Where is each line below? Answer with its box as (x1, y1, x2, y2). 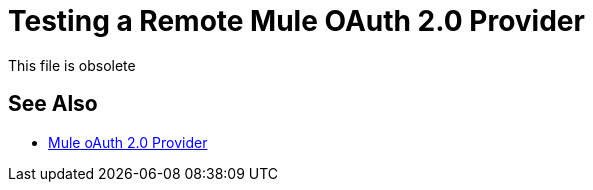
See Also (8, 91, 98, 117)
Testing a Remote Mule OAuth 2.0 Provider (8, 4, 585, 38)
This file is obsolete (8, 56, 136, 74)
